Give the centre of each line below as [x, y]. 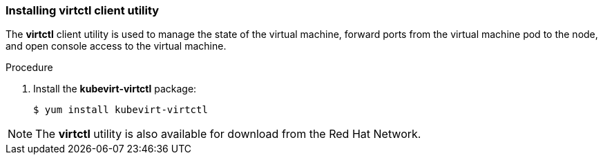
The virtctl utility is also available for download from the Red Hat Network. [228, 134]
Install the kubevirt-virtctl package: [115, 89]
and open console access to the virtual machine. [116, 46]
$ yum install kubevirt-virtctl [121, 110]
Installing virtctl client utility [83, 10]
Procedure [29, 68]
